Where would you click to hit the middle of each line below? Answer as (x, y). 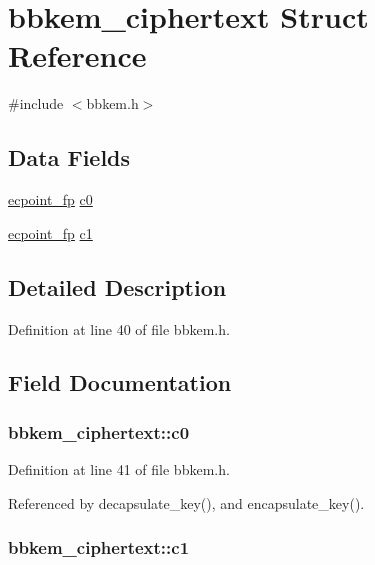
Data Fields (69, 157)
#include (36, 103)
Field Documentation (120, 382)
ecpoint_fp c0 (50, 199)
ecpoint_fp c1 (50, 232)
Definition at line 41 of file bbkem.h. (119, 469)
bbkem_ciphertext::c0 (99, 431)
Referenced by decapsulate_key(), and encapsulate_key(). (186, 502)
